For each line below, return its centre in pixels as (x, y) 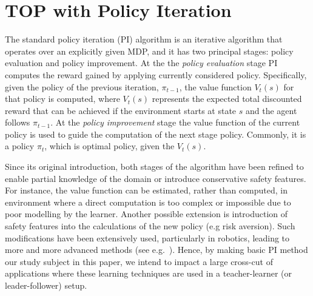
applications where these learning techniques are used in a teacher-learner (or (149, 273)
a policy (20, 146)
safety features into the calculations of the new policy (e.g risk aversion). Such (150, 226)
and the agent (271, 110)
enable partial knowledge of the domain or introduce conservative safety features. (156, 178)
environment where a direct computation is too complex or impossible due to (148, 202)
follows (18, 122)
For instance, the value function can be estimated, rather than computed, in (146, 190)
